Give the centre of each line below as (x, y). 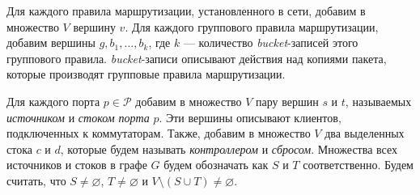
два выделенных (365, 133)
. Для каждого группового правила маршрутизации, (252, 26)
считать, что (36, 180)
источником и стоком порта (78, 117)
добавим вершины (51, 42)
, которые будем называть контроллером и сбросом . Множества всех (229, 148)
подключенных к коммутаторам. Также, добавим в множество (159, 133)
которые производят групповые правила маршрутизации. (146, 74)
